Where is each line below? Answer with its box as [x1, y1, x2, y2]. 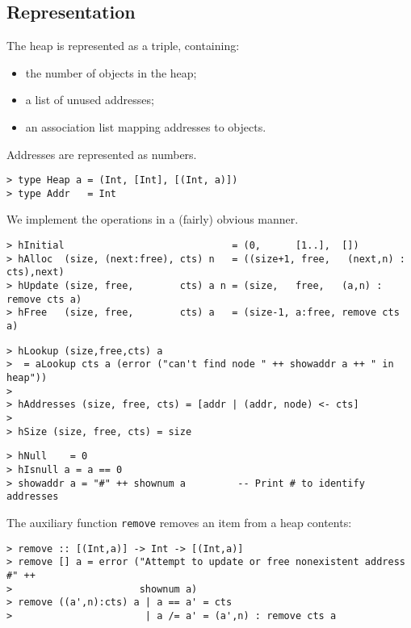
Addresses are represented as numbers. [6, 145, 197, 162]
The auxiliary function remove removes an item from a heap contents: [6, 513, 352, 530]
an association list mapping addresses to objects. [25, 118, 266, 135]
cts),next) [6, 266, 65, 278]
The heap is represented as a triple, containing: [6, 37, 240, 54]
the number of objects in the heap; [25, 64, 197, 81]
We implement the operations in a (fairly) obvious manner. [6, 211, 299, 228]
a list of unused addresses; [25, 91, 154, 108]
